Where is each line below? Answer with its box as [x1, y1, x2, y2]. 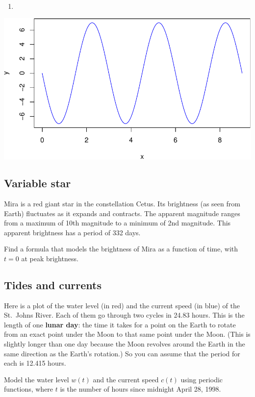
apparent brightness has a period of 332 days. [4, 227, 141, 237]
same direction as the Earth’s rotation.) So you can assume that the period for [4, 348, 240, 358]
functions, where [4, 384, 53, 394]
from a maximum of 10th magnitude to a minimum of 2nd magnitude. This [4, 218, 231, 228]
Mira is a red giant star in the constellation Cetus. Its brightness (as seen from [4, 198, 240, 208]
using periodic [180, 374, 223, 384]
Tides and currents [4, 277, 102, 292]
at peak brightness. [21, 253, 78, 263]
